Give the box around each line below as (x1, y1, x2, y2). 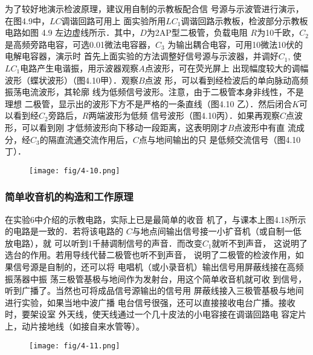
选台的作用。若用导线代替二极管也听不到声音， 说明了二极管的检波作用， (5, 248, 295, 261)
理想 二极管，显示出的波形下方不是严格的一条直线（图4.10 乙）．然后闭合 (5, 97, 292, 110)
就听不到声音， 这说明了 (211, 236, 308, 249)
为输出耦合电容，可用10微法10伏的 (167, 38, 303, 50)
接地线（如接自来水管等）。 (38, 319, 144, 332)
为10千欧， (257, 26, 300, 39)
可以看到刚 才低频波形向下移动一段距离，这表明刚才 (21, 121, 228, 133)
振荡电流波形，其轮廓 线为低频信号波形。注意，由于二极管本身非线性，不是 (5, 85, 304, 98)
